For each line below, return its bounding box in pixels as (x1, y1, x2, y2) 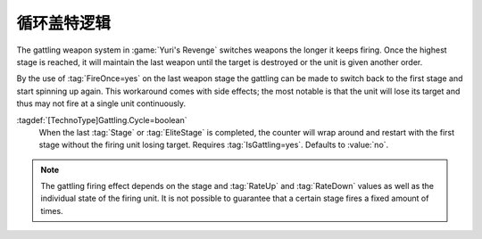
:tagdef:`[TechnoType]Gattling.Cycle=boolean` (16, 114, 187, 125)
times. (40, 205, 63, 216)
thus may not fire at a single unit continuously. (16, 98, 187, 109)
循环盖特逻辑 (16, 13, 112, 33)
